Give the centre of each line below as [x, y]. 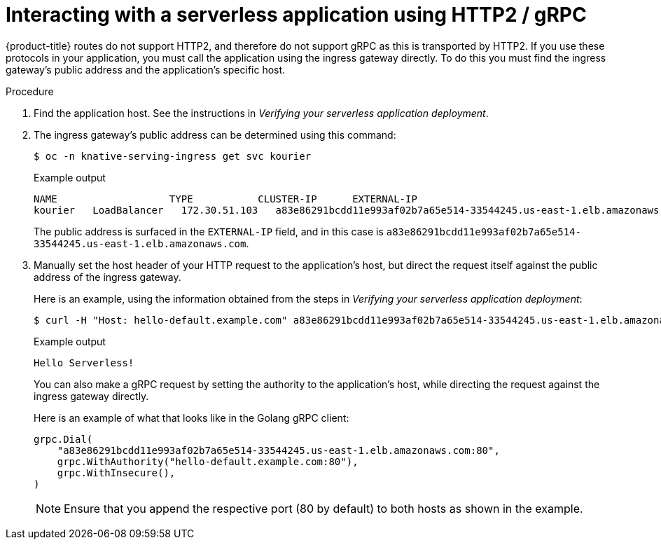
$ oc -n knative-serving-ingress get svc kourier [173, 156]
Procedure [30, 91]
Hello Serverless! [84, 363]
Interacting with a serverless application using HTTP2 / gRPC [296, 15]
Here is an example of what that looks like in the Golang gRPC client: [192, 418]
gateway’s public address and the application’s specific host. [146, 69]
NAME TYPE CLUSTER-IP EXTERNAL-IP [225, 199]
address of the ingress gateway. [107, 277]
